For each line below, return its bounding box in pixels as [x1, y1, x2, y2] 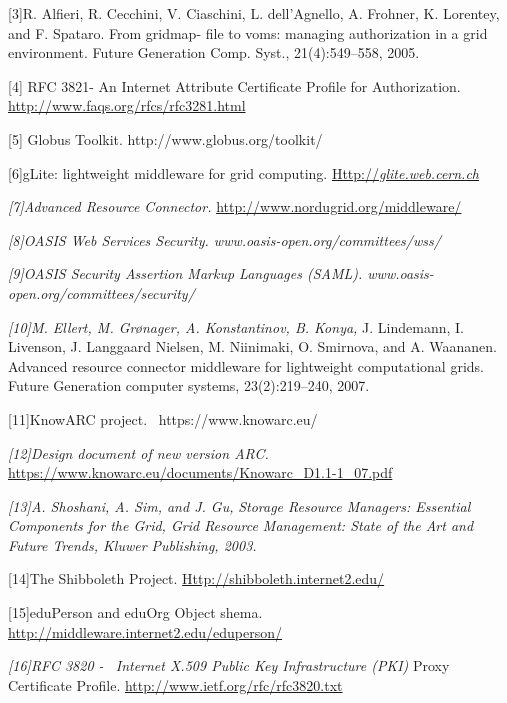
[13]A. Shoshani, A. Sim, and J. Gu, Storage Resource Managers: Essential [8, 495, 471, 516]
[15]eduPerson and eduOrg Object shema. [8, 602, 263, 623]
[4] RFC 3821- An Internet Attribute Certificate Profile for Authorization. [8, 75, 461, 96]
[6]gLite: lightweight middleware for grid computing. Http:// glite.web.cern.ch [8, 162, 479, 183]
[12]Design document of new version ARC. [8, 442, 269, 463]
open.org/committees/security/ [8, 282, 195, 303]
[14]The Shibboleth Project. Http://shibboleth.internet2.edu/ [8, 568, 385, 589]
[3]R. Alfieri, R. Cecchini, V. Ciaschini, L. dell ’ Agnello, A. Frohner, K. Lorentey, [8, 3, 500, 23]
